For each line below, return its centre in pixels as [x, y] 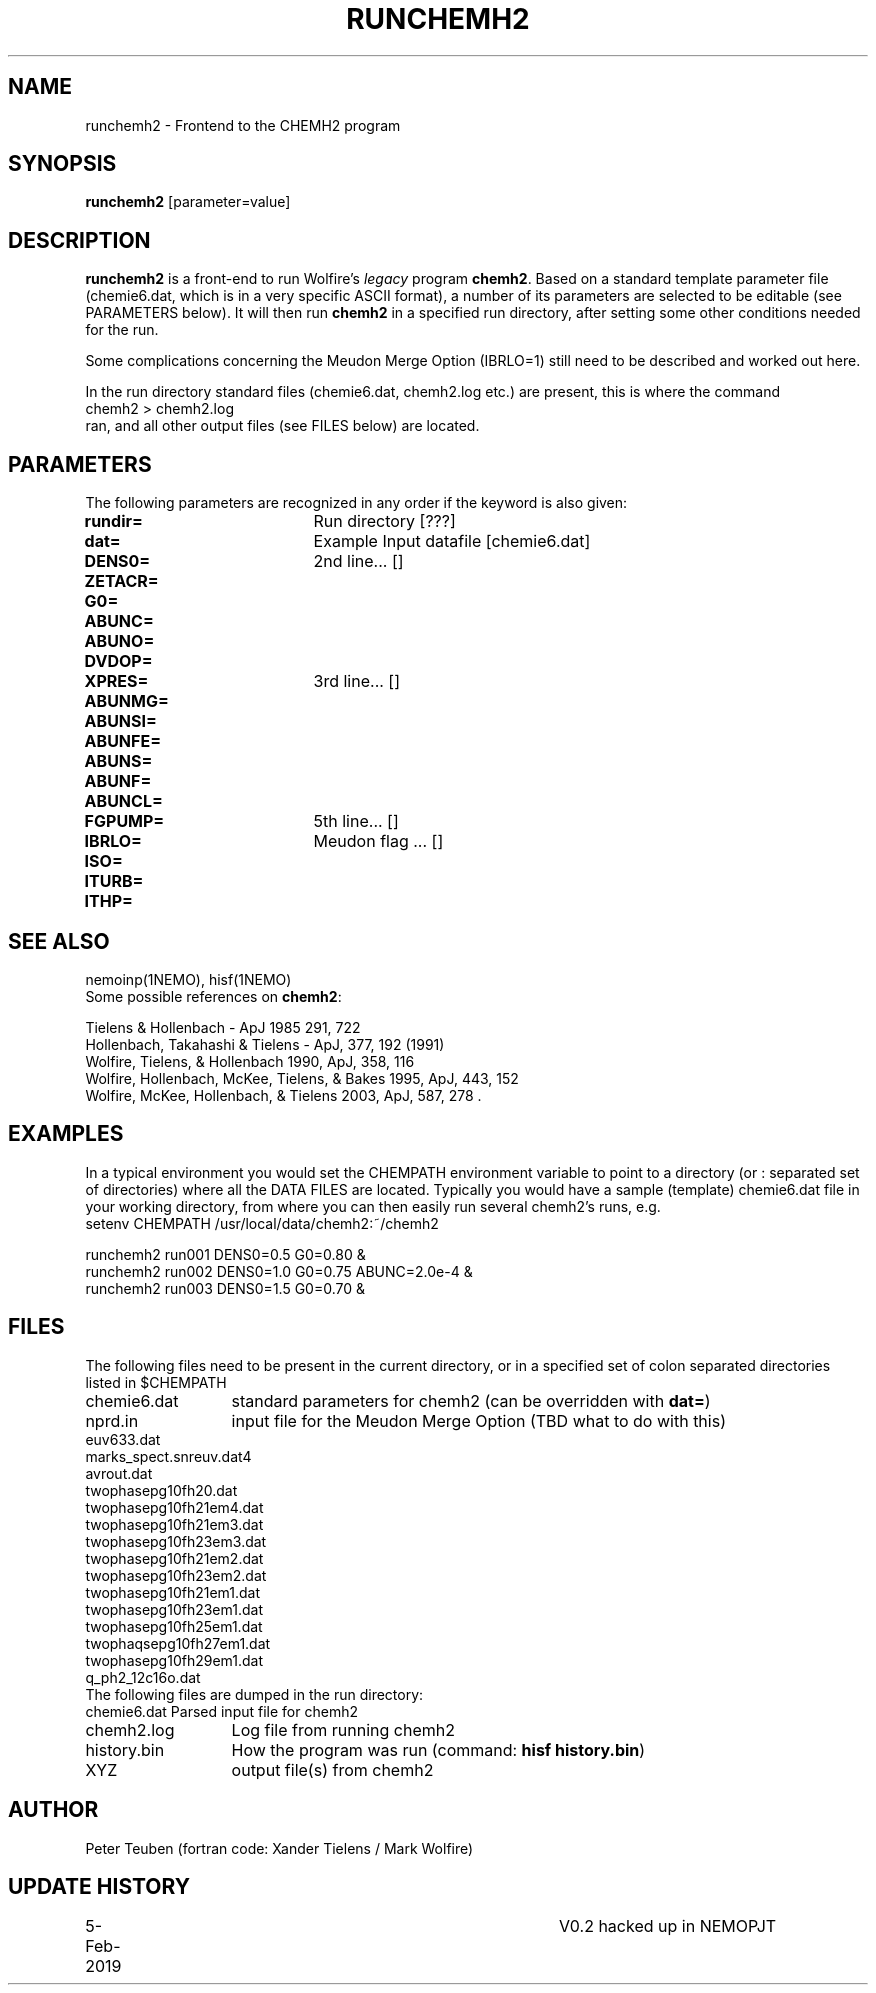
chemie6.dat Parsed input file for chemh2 [221, 1711]
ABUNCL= [123, 801]
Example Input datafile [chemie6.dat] [452, 541]
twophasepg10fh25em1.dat [174, 1626]
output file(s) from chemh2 [332, 1769]
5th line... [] [356, 821]
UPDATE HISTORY [99, 1886]
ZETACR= [121, 581]
